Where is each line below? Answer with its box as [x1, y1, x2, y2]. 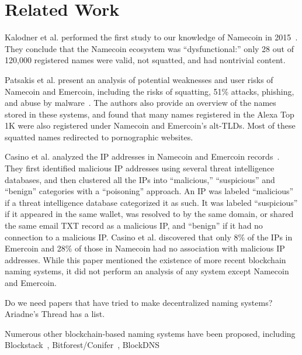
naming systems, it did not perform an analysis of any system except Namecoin [5, 265, 289, 277]
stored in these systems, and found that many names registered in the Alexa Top [5, 108, 294, 120]
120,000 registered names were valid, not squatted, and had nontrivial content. [5, 54, 286, 66]
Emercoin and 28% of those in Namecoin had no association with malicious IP [5, 242, 285, 254]
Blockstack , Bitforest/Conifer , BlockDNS [5, 339, 160, 351]
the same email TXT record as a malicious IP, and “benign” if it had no [5, 219, 263, 232]
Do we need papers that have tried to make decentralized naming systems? [5, 296, 273, 308]
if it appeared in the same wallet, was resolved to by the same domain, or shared [5, 208, 294, 220]
